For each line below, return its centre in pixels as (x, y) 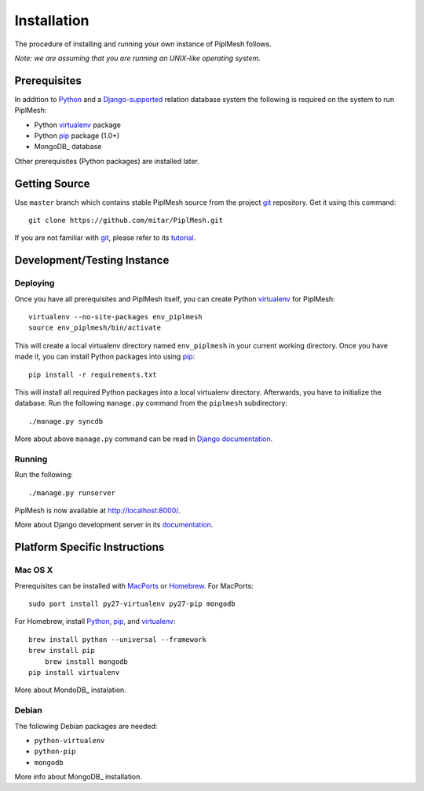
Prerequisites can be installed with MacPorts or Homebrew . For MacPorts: (134, 585)
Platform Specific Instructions (90, 547)
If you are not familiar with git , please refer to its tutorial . (105, 238)
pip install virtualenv (74, 672)
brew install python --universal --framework (118, 639)
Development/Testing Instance (92, 260)
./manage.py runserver (72, 493)
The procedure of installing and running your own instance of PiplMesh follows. (143, 44)
